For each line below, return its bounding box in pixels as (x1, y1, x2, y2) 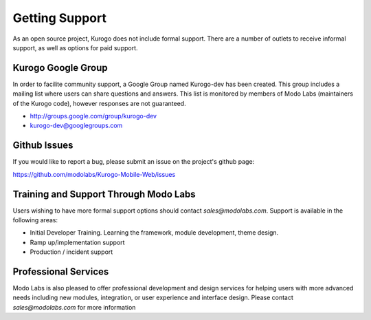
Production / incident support (30, 248, 113, 256)
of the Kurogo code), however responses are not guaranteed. (12, 99, 186, 107)
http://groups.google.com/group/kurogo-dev (30, 112, 157, 120)
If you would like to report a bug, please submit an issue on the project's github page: (12, 158, 255, 166)
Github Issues (12, 140, 74, 151)
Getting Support (12, 10, 106, 25)
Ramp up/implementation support (30, 238, 125, 246)
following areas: (12, 216, 58, 224)
